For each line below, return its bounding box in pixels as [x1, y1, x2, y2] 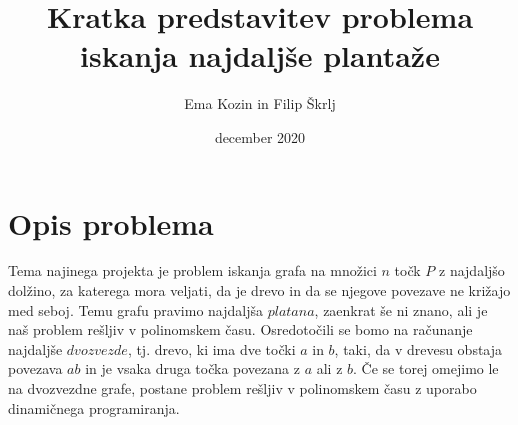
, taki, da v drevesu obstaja [334, 338, 503, 359]
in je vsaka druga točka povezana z [85, 358, 300, 379]
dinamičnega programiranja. [8, 397, 180, 418]
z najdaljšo [439, 260, 505, 281]
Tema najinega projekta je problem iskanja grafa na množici [8, 260, 377, 281]
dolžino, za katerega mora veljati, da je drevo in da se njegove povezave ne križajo [8, 280, 511, 301]
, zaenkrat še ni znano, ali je [314, 299, 488, 320]
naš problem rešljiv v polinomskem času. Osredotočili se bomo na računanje [8, 319, 473, 340]
